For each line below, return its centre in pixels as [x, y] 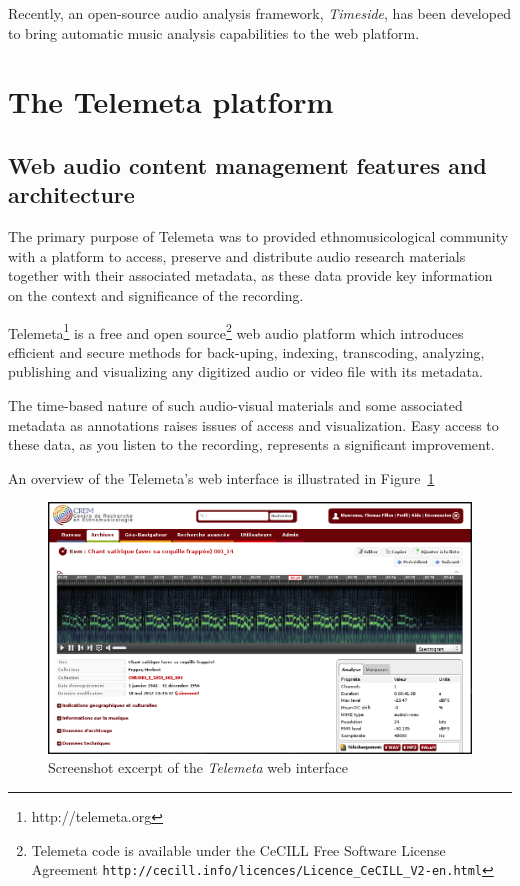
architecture [71, 194]
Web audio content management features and [247, 164]
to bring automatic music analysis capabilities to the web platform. [214, 32]
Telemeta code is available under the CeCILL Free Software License [238, 849]
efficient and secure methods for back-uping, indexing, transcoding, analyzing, [246, 351]
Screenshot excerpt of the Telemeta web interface [198, 767]
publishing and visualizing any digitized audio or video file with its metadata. [245, 371]
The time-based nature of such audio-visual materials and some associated [235, 404]
